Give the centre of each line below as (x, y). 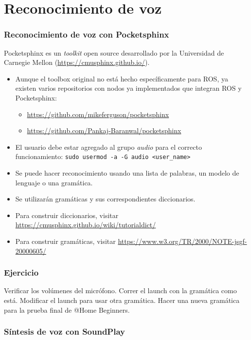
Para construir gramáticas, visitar (65, 241)
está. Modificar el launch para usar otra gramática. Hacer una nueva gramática (122, 300)
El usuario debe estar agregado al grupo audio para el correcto (108, 147)
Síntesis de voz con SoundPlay (64, 331)
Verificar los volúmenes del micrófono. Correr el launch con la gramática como (120, 290)
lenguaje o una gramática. (54, 182)
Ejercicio (21, 272)
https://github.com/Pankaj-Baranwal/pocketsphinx (104, 130)
